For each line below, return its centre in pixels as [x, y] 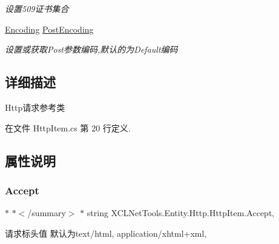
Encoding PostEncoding [49, 29]
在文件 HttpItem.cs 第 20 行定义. [68, 127]
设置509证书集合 [37, 8]
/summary [47, 213]
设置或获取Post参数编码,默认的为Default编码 [91, 49]
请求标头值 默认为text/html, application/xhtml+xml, [106, 233]
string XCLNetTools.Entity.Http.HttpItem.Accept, [181, 213]
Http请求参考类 [35, 107]
